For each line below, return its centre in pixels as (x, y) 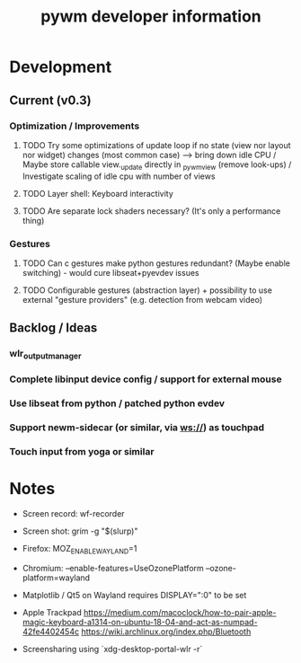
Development (61, 67)
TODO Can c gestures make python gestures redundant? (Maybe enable (156, 263)
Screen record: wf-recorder (73, 514)
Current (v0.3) (50, 100)
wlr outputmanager (46, 354)
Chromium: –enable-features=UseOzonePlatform (113, 568)
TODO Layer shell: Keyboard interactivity (97, 193)
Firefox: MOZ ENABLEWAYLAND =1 (80, 550)
